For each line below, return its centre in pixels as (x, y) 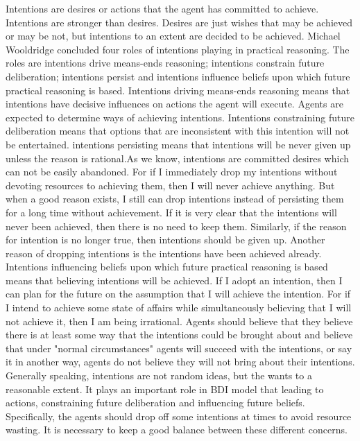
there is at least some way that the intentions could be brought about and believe (179, 335)
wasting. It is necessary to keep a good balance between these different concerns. (177, 430)
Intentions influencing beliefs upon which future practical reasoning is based (167, 267)
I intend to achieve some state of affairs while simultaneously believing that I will (179, 308)
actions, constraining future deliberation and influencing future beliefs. (155, 403)
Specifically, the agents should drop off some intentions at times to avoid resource (179, 416)
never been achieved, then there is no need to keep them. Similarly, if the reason (176, 226)
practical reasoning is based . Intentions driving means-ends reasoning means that (178, 90)
